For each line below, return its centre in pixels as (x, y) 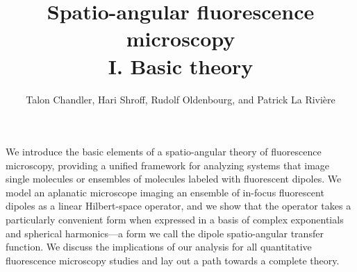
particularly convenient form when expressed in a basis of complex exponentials (175, 220)
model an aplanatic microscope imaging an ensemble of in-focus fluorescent (165, 192)
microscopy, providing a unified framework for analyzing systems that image (168, 165)
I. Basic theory (181, 66)
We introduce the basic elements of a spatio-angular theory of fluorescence (164, 152)
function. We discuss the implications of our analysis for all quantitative (159, 247)
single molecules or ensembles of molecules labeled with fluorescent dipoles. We (174, 179)
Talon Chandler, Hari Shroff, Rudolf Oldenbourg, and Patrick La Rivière (181, 99)
